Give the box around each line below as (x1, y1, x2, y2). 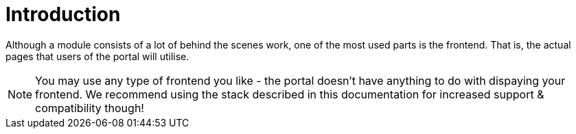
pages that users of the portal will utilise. (5, 50, 189, 62)
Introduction (5, 3, 121, 26)
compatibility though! (35, 100, 144, 115)
